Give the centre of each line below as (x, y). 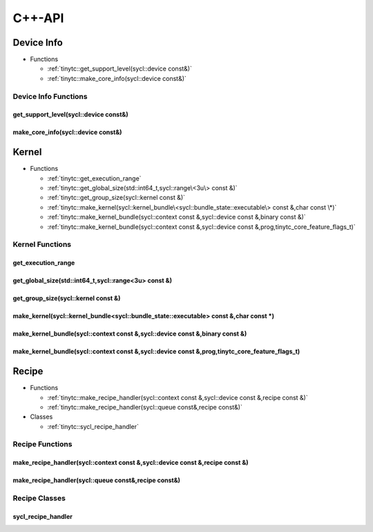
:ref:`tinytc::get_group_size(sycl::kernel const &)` (116, 198)
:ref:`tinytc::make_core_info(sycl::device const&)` (117, 78)
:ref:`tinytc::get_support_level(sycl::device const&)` (120, 68)
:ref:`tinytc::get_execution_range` (94, 178)
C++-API (38, 18)
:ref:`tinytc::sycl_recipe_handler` (93, 426)
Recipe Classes (39, 498)
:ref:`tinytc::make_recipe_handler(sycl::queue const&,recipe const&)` (145, 407)
